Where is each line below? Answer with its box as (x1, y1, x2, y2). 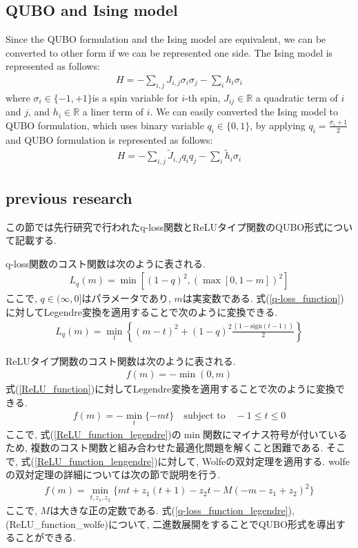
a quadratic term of (255, 90, 338, 104)
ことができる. (14, 530, 76, 545)
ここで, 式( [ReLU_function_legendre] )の (6, 426, 181, 441)
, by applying (250, 117, 306, 132)
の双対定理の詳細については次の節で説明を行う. (6, 467, 221, 482)
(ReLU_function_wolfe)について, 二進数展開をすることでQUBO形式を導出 (6, 516, 336, 531)
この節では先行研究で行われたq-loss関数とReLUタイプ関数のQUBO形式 (6, 219, 324, 234)
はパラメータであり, (81, 291, 171, 305)
